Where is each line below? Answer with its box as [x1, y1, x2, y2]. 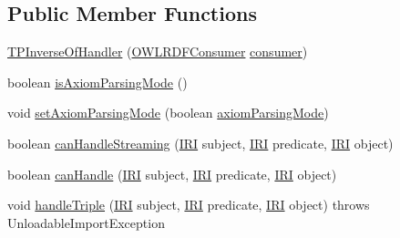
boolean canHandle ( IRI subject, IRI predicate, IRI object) [7, 164, 337, 183]
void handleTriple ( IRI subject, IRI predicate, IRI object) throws [7, 195, 370, 214]
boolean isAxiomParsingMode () [7, 72, 188, 91]
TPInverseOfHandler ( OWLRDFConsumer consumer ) [7, 42, 308, 61]
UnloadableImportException [7, 212, 165, 232]
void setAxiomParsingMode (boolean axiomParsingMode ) [7, 103, 329, 122]
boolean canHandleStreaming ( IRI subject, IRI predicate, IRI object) [7, 133, 394, 152]
